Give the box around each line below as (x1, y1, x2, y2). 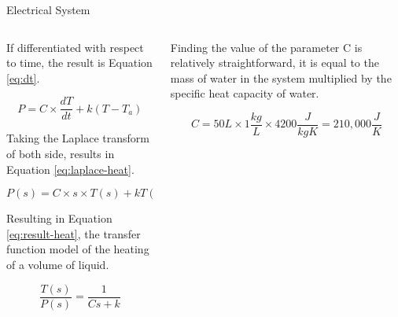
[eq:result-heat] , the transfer (6, 225, 141, 241)
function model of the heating (6, 241, 149, 257)
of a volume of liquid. (6, 256, 109, 272)
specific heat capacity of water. (170, 85, 319, 101)
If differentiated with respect (6, 39, 144, 55)
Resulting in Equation (6, 210, 112, 227)
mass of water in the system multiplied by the (170, 69, 392, 86)
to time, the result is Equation (6, 54, 153, 71)
